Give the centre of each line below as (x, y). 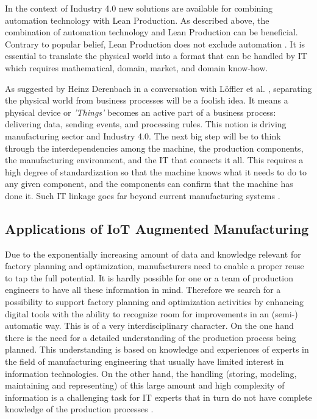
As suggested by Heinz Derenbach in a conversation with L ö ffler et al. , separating (158, 88)
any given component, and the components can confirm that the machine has (149, 184)
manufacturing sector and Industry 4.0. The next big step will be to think (143, 136)
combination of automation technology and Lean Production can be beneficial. (151, 32)
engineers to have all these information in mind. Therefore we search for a (143, 290)
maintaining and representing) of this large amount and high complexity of (145, 385)
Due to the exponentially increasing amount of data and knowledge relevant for (153, 254)
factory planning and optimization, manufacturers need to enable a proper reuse (155, 266)
